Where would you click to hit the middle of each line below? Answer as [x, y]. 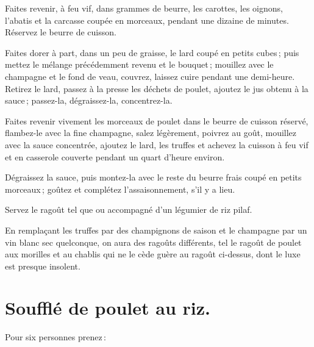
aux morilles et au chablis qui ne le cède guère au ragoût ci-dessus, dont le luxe [153, 254]
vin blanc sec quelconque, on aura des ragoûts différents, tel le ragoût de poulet [153, 242]
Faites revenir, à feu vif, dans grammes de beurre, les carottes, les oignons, [144, 8]
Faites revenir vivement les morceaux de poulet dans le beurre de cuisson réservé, [157, 120]
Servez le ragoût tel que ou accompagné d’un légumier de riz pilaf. [129, 209]
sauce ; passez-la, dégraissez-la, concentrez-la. [89, 100]
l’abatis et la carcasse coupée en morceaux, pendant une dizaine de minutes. [147, 20]
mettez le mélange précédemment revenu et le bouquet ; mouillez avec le [139, 64]
